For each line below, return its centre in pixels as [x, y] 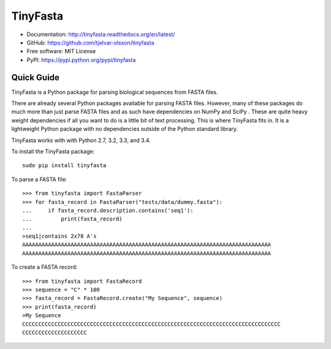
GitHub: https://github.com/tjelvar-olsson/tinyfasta [90, 42]
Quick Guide [35, 77]
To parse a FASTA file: [39, 179]
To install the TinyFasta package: [53, 151]
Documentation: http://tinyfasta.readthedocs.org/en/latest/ [101, 34]
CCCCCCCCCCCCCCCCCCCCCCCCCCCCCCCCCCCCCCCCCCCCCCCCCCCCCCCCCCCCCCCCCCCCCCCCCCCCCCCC [152, 324]
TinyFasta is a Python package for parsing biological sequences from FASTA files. [115, 92]
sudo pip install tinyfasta [64, 166]
